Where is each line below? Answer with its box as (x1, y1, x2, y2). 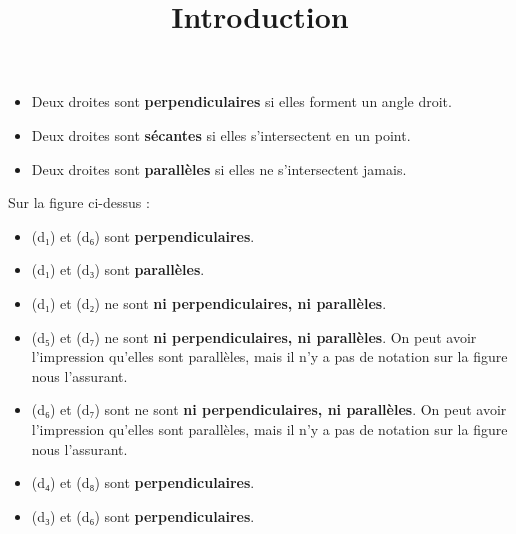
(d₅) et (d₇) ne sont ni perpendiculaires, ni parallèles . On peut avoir (31, 326, 477, 347)
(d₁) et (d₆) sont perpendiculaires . (31, 225, 255, 246)
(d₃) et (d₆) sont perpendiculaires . (31, 505, 255, 526)
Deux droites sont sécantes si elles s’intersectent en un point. (31, 124, 411, 145)
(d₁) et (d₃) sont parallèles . (31, 259, 205, 280)
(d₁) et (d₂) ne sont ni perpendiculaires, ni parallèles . (31, 292, 387, 313)
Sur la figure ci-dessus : (8, 192, 150, 213)
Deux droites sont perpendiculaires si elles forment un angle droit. (31, 91, 452, 112)
